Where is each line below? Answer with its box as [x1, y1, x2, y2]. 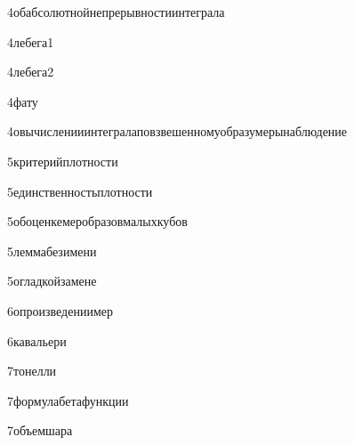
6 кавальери [7, 331, 67, 350]
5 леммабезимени [7, 241, 97, 260]
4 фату [7, 92, 38, 110]
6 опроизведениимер [7, 301, 113, 320]
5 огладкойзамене [7, 271, 97, 290]
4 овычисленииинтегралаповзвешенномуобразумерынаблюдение [7, 122, 348, 141]
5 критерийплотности [7, 151, 118, 170]
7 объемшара [7, 421, 73, 440]
